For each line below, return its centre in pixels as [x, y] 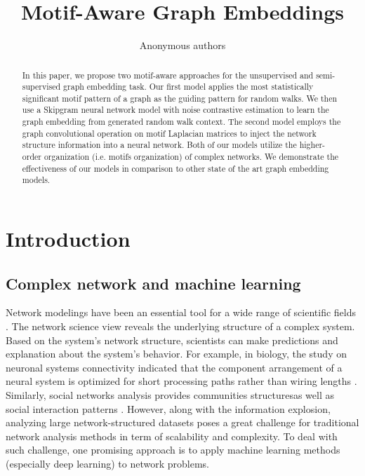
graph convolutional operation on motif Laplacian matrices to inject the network [169, 133]
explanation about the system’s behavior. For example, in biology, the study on [176, 354]
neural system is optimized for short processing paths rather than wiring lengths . [181, 381]
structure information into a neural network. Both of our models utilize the [159, 145]
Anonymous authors [182, 45]
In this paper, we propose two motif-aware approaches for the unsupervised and [168, 75]
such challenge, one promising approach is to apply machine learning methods [173, 450]
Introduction [68, 239]
